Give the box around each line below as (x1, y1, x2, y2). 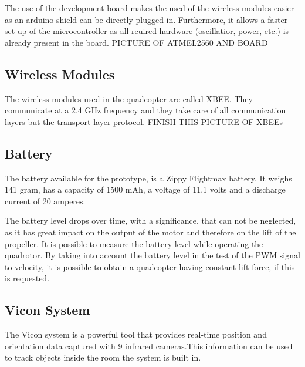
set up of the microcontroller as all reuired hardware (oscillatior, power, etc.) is (5, 25, 289, 37)
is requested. (5, 272, 50, 284)
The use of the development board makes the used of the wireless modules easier (5, 2, 294, 14)
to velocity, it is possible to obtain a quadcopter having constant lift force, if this (5, 260, 295, 272)
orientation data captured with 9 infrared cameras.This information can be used (5, 339, 293, 352)
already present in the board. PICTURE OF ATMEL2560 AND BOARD (5, 36, 268, 48)
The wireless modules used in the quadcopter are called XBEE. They (5, 92, 253, 105)
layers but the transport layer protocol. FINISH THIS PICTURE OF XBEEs (5, 115, 283, 127)
